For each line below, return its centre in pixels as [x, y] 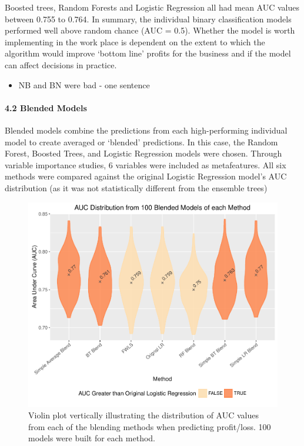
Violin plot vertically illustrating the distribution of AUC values [144, 415]
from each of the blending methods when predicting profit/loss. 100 [150, 426]
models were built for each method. [92, 438]
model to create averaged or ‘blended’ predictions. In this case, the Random [141, 142]
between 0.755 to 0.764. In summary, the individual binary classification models [148, 19]
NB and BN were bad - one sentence [84, 84]
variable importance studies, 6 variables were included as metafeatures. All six [146, 164]
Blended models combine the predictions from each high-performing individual [146, 130]
